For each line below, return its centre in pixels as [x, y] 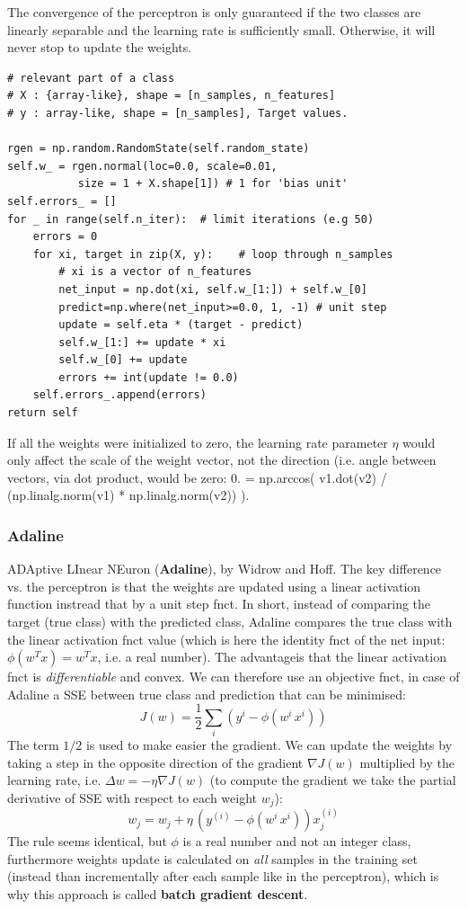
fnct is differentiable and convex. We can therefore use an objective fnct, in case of [234, 677]
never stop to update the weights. [100, 47]
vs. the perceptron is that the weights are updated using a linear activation [214, 586]
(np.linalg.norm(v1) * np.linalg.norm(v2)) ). [128, 495]
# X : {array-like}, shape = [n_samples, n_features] [172, 96]
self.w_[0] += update [123, 360]
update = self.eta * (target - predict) [181, 325]
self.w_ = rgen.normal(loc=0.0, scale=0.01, [142, 166]
